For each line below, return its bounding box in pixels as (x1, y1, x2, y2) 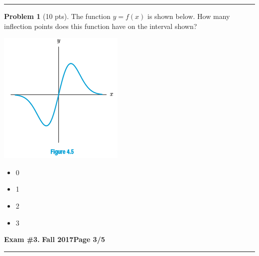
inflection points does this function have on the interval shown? (4, 20, 197, 31)
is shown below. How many (147, 11, 230, 21)
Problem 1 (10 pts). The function (4, 11, 111, 21)
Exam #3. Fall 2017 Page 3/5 (4, 234, 105, 245)
